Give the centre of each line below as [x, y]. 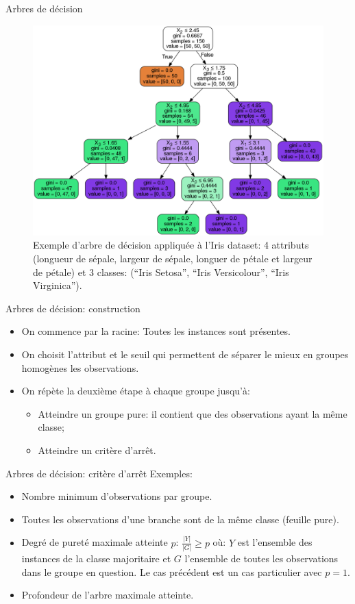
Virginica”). [58, 285]
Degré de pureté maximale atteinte [95, 542]
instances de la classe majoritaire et [96, 558]
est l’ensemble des [275, 542]
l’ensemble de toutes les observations [261, 558]
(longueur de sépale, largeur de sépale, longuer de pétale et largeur [173, 259]
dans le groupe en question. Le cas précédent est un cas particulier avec [172, 571]
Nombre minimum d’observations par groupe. [117, 496]
